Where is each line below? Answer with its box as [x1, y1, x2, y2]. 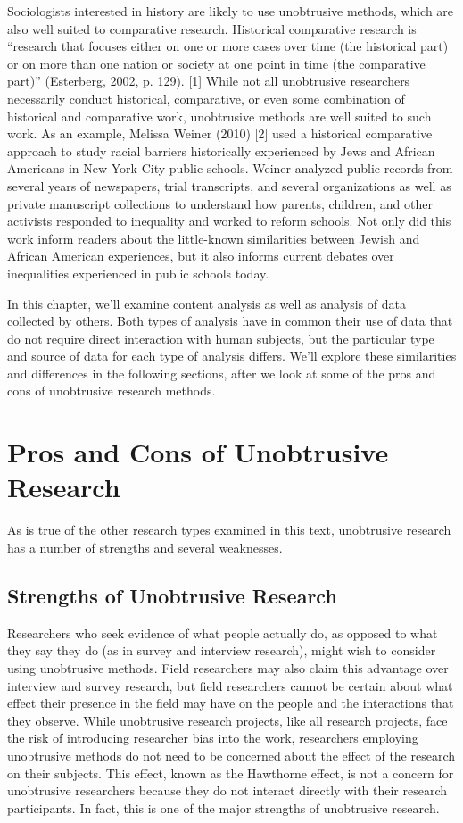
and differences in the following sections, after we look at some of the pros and [7, 363, 436, 382]
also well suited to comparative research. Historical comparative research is [7, 19, 417, 37]
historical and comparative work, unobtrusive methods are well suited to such [7, 106, 432, 125]
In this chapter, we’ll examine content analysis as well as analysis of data [7, 294, 406, 312]
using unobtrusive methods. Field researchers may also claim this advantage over [7, 658, 449, 677]
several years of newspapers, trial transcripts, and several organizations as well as [7, 176, 451, 195]
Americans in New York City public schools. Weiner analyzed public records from [7, 159, 453, 178]
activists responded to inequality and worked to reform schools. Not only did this [7, 212, 451, 230]
